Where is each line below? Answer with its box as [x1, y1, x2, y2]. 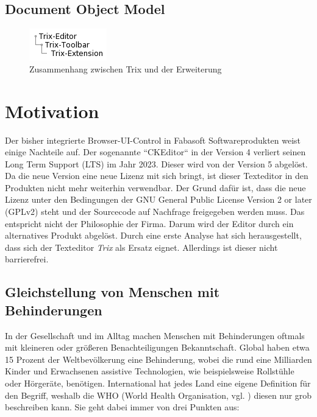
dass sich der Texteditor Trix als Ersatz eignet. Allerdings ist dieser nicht [5, 240, 278, 253]
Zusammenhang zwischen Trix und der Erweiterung [29, 62, 222, 75]
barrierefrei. [5, 253, 49, 265]
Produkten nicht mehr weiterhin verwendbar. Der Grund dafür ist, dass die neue [5, 181, 306, 194]
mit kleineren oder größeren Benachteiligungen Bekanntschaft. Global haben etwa [5, 341, 310, 354]
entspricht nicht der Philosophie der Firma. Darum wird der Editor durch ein [5, 217, 294, 230]
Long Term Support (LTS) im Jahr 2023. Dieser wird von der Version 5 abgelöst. [5, 157, 308, 170]
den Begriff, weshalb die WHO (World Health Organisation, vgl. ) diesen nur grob [5, 388, 312, 401]
